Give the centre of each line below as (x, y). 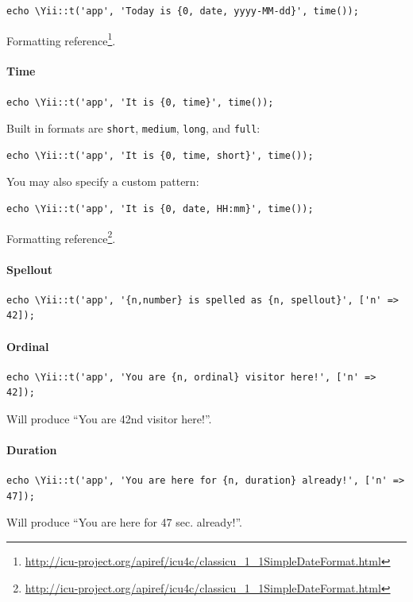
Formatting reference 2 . (61, 237)
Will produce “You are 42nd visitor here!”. (109, 418)
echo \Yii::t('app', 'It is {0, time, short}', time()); (160, 155)
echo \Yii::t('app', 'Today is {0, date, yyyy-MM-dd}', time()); (183, 11)
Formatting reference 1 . (61, 39)
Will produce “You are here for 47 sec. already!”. (124, 522)
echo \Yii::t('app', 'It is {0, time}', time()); (140, 102)
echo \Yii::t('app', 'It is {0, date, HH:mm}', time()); (160, 209)
